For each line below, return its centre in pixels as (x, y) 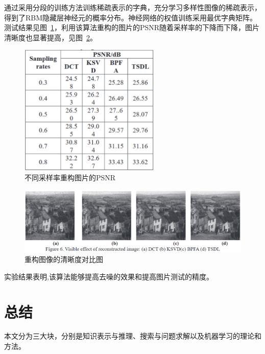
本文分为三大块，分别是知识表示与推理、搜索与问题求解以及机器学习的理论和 (133, 336)
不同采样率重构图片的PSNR (70, 178)
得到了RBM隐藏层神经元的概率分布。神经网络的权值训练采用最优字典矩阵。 (131, 17)
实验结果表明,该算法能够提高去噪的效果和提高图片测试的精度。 (109, 276)
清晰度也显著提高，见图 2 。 (51, 37)
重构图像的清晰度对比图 (64, 259)
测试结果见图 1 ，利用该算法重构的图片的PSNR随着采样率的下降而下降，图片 (132, 27)
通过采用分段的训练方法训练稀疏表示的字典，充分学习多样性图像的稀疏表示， (133, 7)
